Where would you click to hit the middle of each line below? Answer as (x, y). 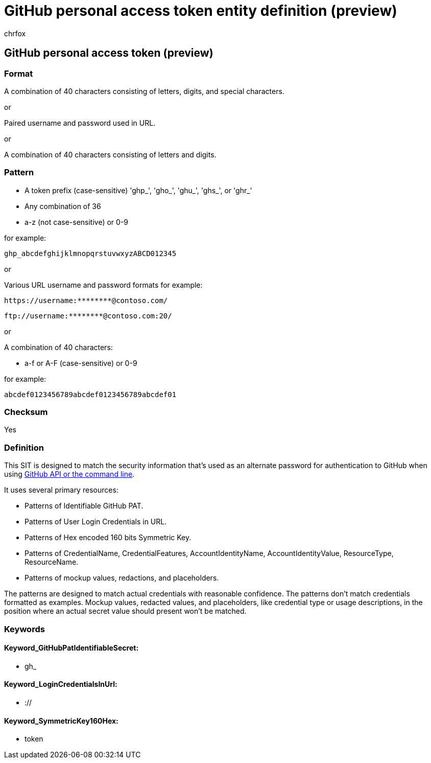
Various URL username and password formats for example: (103, 285)
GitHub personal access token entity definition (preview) (201, 11)
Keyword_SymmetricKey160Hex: (61, 721)
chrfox (15, 33)
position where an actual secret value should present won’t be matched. (125, 611)
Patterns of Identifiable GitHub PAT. (84, 506)
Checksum (26, 412)
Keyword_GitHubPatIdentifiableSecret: (71, 648)
